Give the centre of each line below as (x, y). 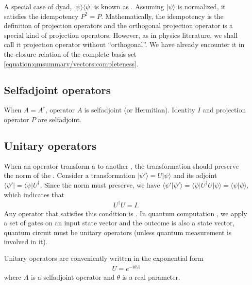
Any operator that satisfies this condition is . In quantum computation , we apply (126, 213)
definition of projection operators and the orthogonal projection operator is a (118, 25)
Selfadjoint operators (57, 89)
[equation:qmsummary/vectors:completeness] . (71, 63)
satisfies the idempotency (41, 16)
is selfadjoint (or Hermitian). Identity (140, 110)
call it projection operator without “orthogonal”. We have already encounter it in (124, 44)
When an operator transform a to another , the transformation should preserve (121, 166)
